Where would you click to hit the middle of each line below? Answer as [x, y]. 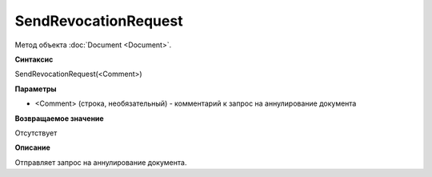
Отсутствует [36, 133]
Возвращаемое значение [59, 118]
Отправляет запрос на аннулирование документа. [101, 162]
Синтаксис [34, 59]
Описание [33, 147]
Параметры [36, 89]
